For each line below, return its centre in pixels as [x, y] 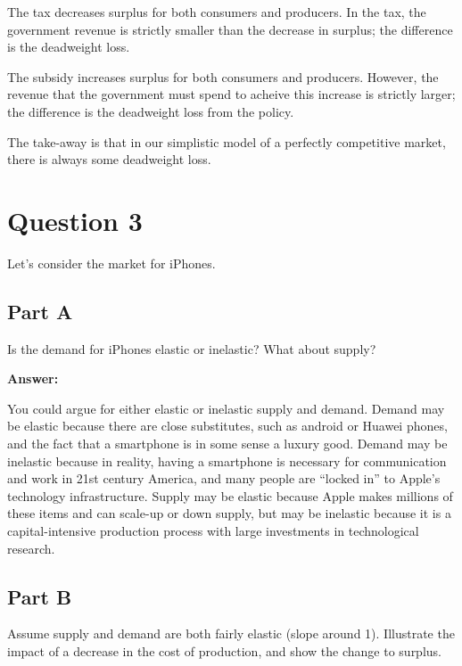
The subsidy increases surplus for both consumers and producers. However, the [223, 76]
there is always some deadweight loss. [109, 159]
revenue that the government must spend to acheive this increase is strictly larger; [231, 94]
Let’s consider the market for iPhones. [111, 263]
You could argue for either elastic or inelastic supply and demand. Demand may [226, 408]
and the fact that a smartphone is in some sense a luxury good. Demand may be [227, 444]
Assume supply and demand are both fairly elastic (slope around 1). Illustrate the [231, 633]
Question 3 [75, 220]
